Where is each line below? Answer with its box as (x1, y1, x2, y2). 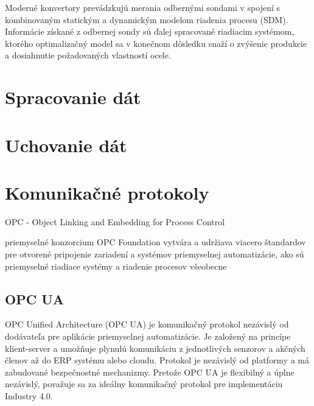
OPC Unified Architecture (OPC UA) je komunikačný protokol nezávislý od (5, 318, 289, 331)
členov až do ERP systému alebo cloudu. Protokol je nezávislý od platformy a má (5, 354, 310, 366)
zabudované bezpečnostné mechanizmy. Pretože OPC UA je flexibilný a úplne (5, 365, 295, 378)
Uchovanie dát (5, 132, 127, 157)
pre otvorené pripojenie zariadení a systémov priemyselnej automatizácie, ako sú (5, 248, 304, 261)
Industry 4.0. (5, 389, 53, 402)
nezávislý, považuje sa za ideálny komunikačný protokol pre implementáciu (5, 377, 283, 390)
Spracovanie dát (5, 85, 141, 110)
